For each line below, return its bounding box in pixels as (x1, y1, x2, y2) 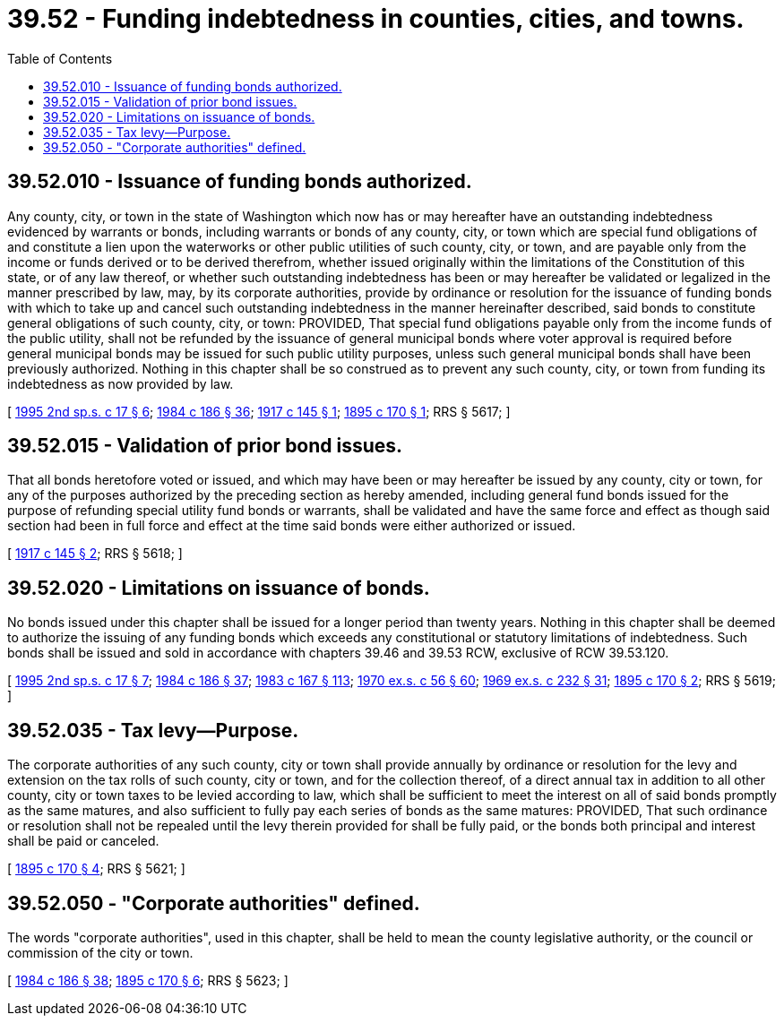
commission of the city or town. (7, 944, 194, 960)
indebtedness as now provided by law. (7, 375, 234, 391)
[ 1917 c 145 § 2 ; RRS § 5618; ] (7, 546, 183, 562)
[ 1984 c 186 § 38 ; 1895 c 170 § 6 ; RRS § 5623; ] (7, 972, 289, 988)
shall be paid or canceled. (7, 833, 159, 849)
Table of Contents (7, 50, 113, 66)
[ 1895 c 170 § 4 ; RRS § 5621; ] (7, 861, 185, 877)
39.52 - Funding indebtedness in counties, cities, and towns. (7, 4, 745, 34)
